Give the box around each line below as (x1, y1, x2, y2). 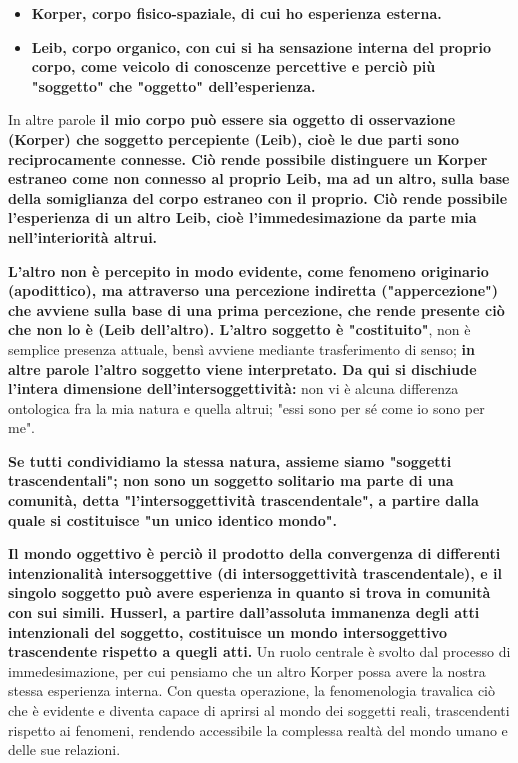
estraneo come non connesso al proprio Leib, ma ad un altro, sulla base (8, 168, 510, 189)
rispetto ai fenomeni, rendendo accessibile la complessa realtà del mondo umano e (8, 719, 508, 740)
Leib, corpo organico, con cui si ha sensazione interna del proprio (31, 36, 491, 57)
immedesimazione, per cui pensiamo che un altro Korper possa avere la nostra (8, 660, 486, 681)
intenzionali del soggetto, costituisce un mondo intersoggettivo (8, 621, 448, 642)
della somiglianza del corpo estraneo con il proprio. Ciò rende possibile (8, 187, 508, 208)
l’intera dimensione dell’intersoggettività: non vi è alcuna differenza (8, 378, 459, 399)
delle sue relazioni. (8, 739, 121, 760)
